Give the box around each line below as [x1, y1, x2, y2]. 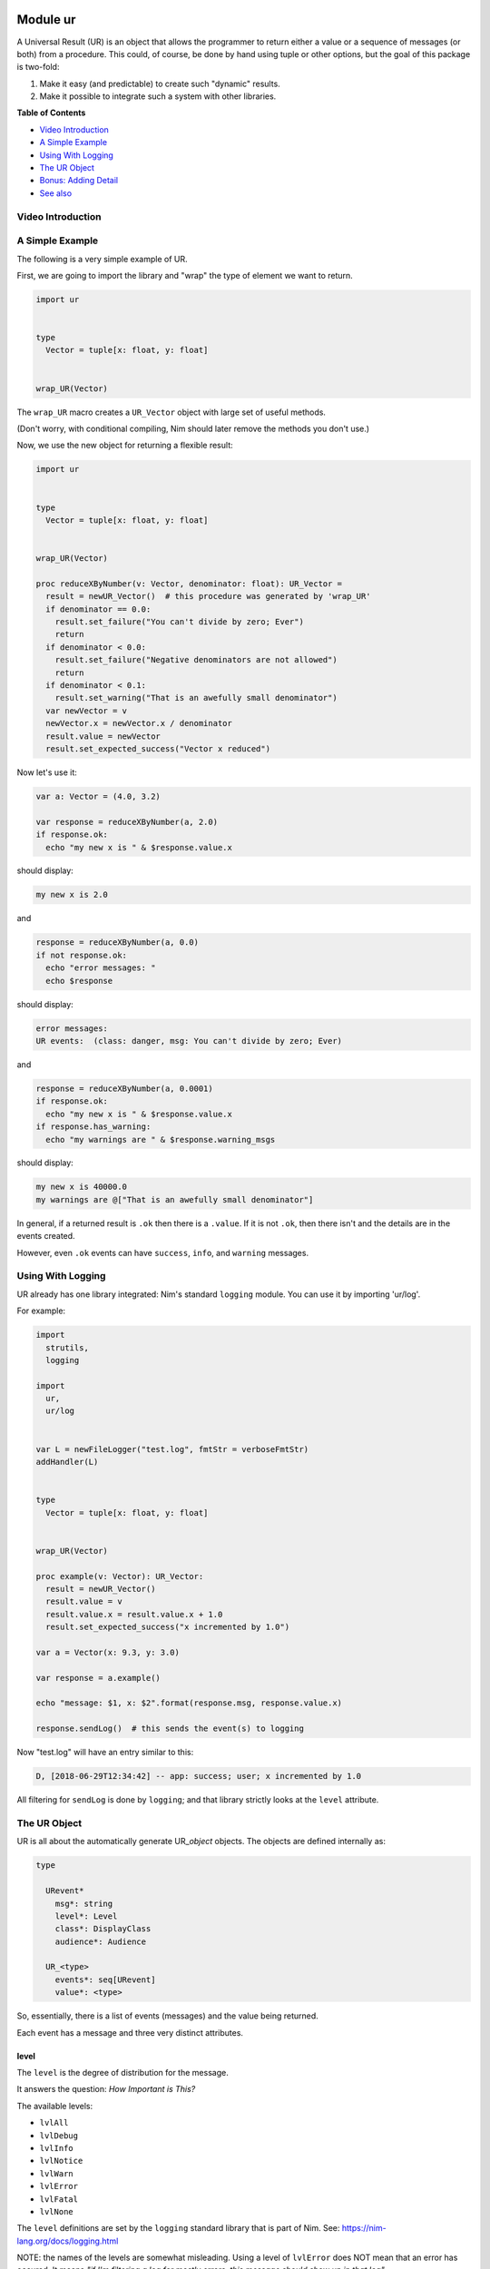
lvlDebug [39, 2130, 79, 2141]
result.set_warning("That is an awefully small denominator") [54, 692, 338, 703]
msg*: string [54, 1898, 113, 1909]
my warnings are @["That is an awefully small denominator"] [35, 1194, 314, 1204]
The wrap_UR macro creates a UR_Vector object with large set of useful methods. [16, 407, 327, 417]
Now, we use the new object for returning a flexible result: [16, 440, 233, 451]
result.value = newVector [45, 731, 161, 742]
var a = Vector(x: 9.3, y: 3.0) [35, 1647, 181, 1657]
